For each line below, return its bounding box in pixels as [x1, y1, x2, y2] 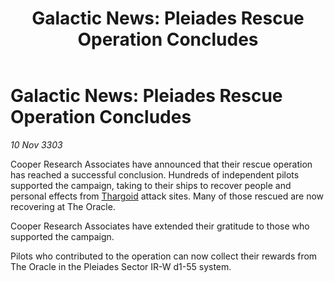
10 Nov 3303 [10, 138, 63, 151]
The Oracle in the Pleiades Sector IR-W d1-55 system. [10, 260, 232, 272]
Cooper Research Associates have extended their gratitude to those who [10, 220, 310, 232]
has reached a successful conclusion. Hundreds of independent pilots [10, 168, 300, 181]
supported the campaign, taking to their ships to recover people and [10, 179, 292, 191]
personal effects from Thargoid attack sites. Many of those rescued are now [10, 190, 325, 202]
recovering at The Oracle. [10, 200, 116, 212]
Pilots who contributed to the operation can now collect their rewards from [10, 250, 318, 262]
